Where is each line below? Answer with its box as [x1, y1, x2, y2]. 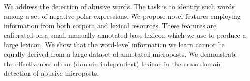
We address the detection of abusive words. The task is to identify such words [4, 1, 235, 11]
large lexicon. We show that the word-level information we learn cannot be [4, 39, 225, 49]
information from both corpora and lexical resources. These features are [4, 20, 217, 31]
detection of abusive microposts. [4, 68, 99, 78]
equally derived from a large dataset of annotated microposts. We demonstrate [4, 49, 237, 59]
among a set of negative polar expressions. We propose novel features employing [4, 11, 241, 21]
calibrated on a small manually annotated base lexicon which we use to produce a [4, 30, 246, 40]
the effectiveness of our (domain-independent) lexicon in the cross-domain [4, 58, 222, 68]
